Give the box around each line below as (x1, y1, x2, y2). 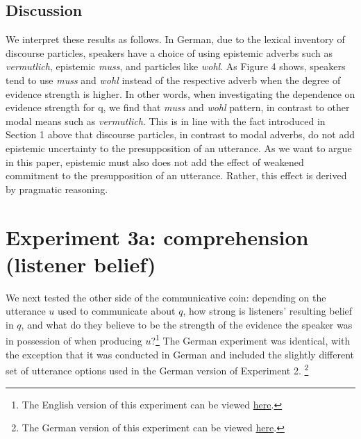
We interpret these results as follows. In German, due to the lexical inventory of (6, 32, 345, 47)
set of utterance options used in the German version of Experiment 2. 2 (6, 361, 309, 377)
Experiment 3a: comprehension (6, 222, 309, 251)
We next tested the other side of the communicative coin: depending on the (6, 290, 326, 304)
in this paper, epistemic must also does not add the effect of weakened (6, 154, 304, 169)
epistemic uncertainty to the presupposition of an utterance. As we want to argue (6, 140, 352, 155)
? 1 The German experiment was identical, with (151, 331, 351, 348)
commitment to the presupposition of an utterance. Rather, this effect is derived (6, 168, 347, 183)
